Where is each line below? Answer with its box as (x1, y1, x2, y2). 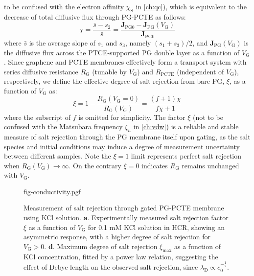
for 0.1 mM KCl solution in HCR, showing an (88, 222, 225, 232)
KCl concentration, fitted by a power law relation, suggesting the (23, 251, 218, 261)
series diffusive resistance (4, 66, 78, 76)
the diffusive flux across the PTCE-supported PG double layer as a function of (4, 47, 240, 57)
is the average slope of (29, 37, 95, 47)
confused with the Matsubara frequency (4, 121, 123, 132)
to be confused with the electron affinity (4, 1, 124, 11)
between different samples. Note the (4, 151, 111, 161)
